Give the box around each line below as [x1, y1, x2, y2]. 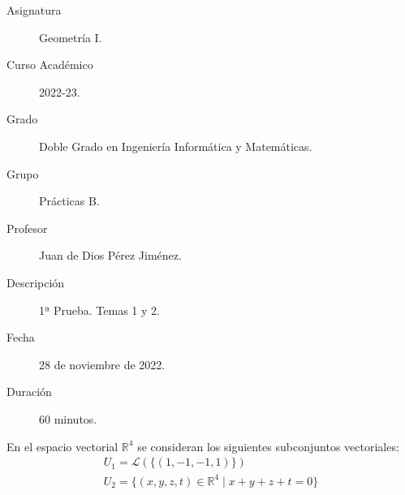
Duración [6, 383, 52, 400]
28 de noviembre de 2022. [39, 355, 166, 372]
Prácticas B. [39, 192, 100, 209]
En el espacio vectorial [6, 437, 118, 454]
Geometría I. [39, 28, 102, 45]
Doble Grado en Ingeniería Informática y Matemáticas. [39, 137, 312, 154]
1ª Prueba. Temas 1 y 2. [39, 301, 160, 318]
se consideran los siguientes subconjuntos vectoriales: [137, 437, 399, 454]
